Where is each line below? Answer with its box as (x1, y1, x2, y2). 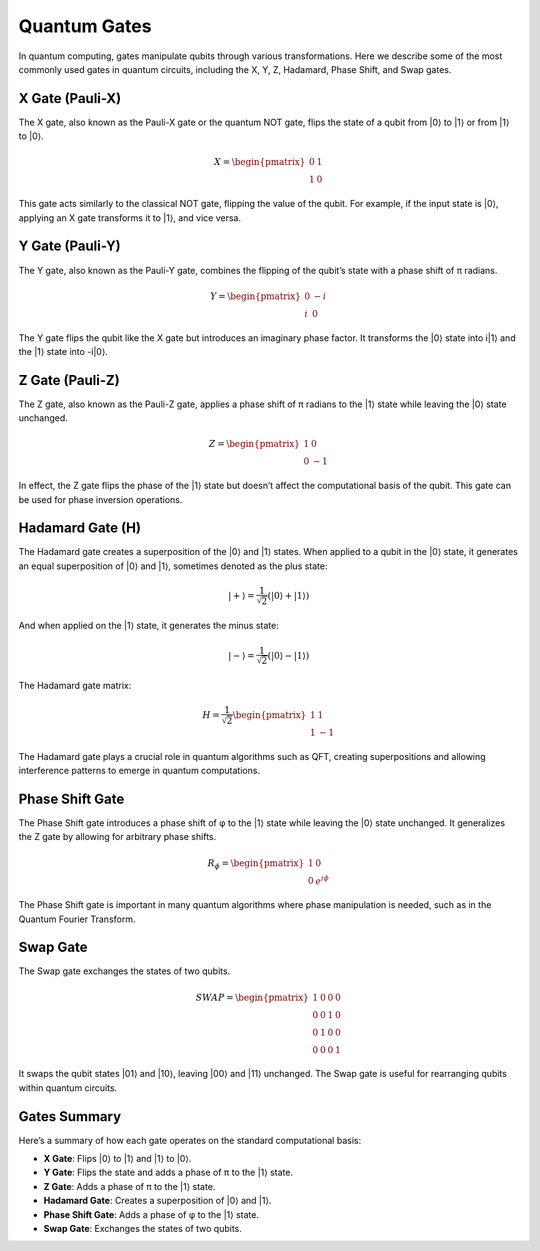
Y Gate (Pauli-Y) (18, 238, 121, 255)
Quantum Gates (18, 15, 152, 37)
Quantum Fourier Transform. (18, 913, 136, 925)
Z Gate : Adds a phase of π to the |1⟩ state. (43, 1180, 216, 1192)
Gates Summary (18, 1108, 122, 1125)
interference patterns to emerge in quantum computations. (18, 765, 260, 777)
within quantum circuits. (18, 1081, 118, 1094)
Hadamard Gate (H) (18, 520, 142, 537)
